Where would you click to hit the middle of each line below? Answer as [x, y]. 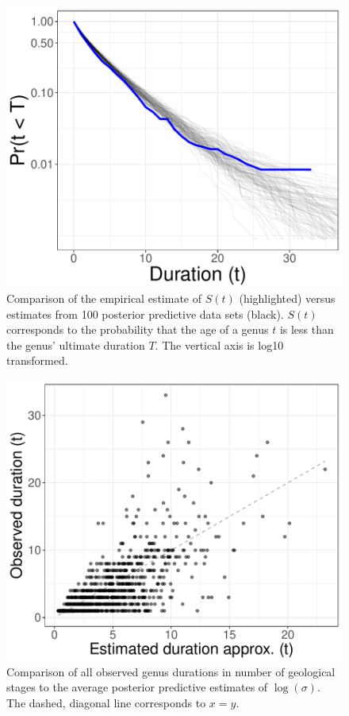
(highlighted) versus [287, 298]
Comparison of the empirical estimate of [104, 298]
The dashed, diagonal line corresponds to [106, 702]
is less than [307, 329]
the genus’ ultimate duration [76, 344]
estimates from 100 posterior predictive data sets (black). [145, 313]
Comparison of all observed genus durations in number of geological [171, 671]
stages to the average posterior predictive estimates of [137, 687]
